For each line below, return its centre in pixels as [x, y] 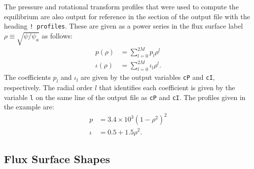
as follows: [57, 35]
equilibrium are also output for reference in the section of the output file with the [127, 16]
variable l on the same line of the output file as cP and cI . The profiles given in [125, 97]
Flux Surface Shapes [57, 158]
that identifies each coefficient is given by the [167, 87]
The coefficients [27, 77]
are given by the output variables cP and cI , [148, 77]
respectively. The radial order [48, 87]
